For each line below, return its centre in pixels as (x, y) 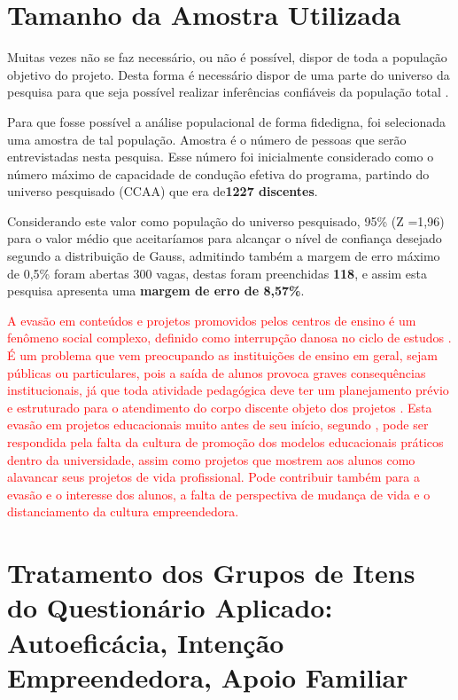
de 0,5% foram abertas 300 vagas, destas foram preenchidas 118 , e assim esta (217, 273)
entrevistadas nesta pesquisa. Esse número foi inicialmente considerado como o (221, 157)
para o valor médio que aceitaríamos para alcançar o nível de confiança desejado (225, 238)
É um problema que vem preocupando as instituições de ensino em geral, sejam (222, 355)
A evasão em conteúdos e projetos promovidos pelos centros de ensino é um (212, 320)
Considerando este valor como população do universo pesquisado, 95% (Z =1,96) (226, 220)
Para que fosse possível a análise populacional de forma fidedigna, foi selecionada (227, 121)
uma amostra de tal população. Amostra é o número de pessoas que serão (207, 139)
